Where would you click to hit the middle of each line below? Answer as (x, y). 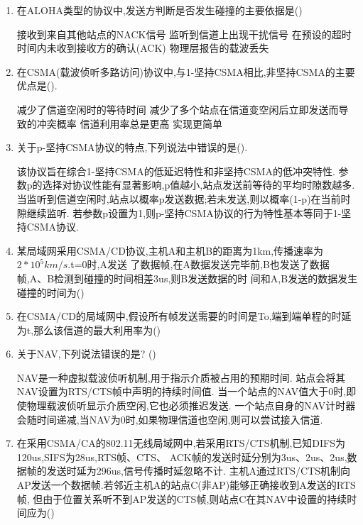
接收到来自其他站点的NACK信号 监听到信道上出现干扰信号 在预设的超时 (184, 34)
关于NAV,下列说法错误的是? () (86, 354)
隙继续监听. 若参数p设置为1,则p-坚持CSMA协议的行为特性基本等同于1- (179, 212)
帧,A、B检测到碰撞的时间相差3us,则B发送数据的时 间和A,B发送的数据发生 (187, 278)
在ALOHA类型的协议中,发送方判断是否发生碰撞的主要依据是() (159, 10)
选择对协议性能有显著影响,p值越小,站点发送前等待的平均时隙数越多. (199, 185)
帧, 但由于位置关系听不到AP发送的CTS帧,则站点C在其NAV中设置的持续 (182, 498)
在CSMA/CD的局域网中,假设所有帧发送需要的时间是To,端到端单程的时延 (184, 316)
